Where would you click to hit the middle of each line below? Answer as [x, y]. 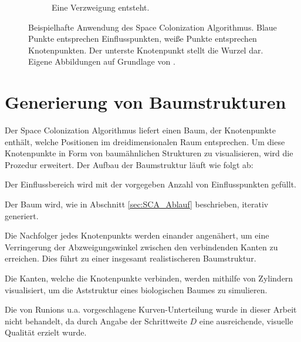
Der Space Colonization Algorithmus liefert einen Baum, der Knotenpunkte [140, 130]
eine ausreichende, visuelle [246, 321]
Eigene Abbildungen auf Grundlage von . [102, 61]
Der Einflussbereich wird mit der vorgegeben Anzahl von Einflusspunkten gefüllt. [150, 184]
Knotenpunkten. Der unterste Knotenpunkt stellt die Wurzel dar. [146, 50]
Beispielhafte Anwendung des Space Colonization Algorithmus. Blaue [153, 27]
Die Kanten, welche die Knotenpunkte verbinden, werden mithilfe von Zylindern [149, 278]
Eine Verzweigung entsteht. [101, 7]
